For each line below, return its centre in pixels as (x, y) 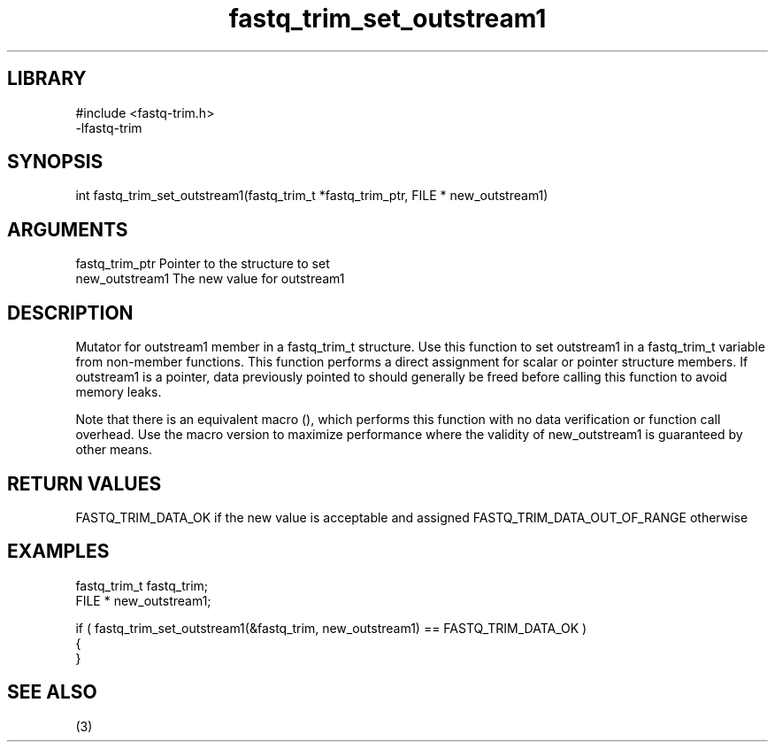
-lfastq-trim (109, 127)
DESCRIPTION (70, 313)
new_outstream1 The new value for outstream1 (210, 279)
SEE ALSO (52, 692)
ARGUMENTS (68, 229)
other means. (114, 450)
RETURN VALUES (84, 483)
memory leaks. (119, 392)
